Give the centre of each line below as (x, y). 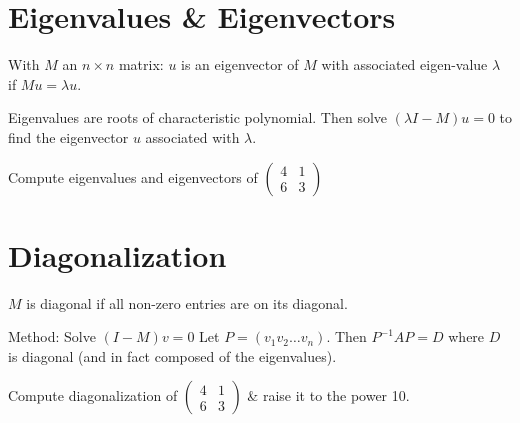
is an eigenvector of (240, 64)
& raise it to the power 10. (328, 395)
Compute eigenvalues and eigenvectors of (133, 176)
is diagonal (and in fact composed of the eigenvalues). (172, 355)
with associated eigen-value (404, 64)
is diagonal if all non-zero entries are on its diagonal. (187, 302)
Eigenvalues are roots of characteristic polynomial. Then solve (198, 117)
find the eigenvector (68, 136)
